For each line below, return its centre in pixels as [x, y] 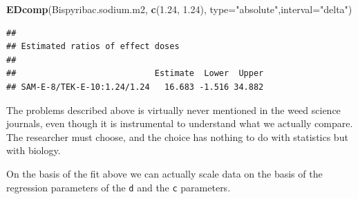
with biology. [34, 150]
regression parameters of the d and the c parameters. [119, 187]
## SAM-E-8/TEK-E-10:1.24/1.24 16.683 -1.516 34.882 [135, 87]
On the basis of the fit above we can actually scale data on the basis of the [164, 173]
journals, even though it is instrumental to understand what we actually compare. [180, 123]
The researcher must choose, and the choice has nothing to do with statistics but [177, 136]
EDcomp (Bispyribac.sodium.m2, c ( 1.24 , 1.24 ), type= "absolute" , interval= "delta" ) [179, 9]
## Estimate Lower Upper [135, 74]
